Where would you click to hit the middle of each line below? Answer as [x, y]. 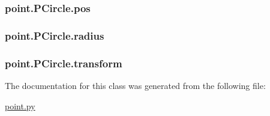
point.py [20, 105]
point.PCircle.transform [64, 63]
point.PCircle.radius [55, 35]
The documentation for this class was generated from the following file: [135, 85]
